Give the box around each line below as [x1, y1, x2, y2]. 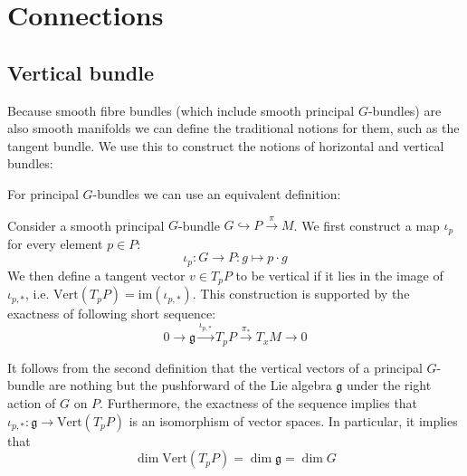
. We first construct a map [293, 215, 440, 234]
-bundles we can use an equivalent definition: [92, 184, 341, 203]
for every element [7, 233, 103, 252]
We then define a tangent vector [7, 265, 186, 284]
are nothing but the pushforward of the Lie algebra [48, 376, 332, 395]
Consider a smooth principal [7, 215, 165, 234]
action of [7, 393, 56, 412]
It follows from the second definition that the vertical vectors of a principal [7, 357, 423, 376]
